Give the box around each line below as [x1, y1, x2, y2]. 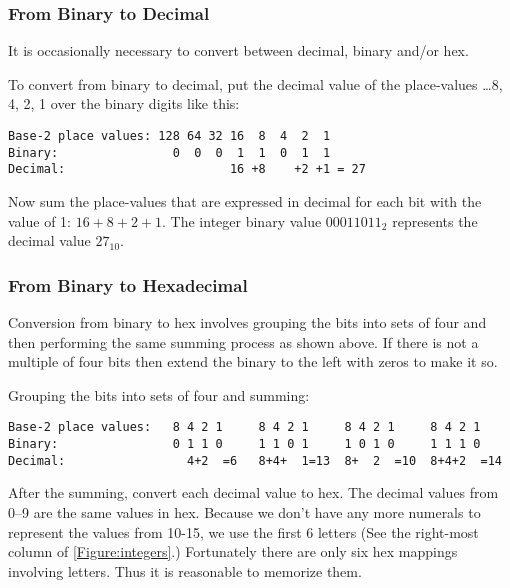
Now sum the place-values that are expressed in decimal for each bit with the [8, 190, 482, 211]
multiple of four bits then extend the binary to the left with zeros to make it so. [8, 351, 498, 372]
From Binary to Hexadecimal [8, 272, 248, 297]
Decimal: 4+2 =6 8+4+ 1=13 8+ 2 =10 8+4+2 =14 [8, 453, 502, 468]
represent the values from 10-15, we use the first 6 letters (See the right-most [8, 521, 479, 542]
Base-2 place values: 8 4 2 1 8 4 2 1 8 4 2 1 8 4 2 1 [8, 420, 481, 435]
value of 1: [8, 210, 71, 231]
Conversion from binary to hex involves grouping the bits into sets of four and [8, 311, 487, 332]
